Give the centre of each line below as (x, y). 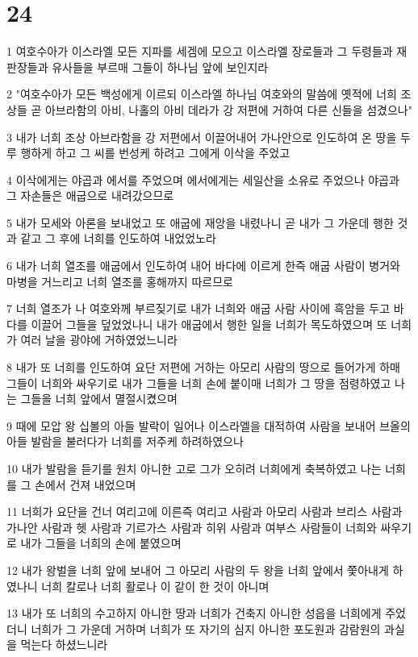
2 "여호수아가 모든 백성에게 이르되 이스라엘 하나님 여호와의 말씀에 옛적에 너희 (202, 94)
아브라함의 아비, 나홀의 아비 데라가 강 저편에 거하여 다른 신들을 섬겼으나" (228, 109)
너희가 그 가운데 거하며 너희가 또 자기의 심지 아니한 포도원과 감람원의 (206, 628)
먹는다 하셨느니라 (64, 645)
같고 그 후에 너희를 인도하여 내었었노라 (118, 238)
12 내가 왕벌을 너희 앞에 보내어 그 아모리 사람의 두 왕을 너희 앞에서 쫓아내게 (198, 570)
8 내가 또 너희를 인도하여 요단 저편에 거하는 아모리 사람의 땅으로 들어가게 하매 (203, 367)
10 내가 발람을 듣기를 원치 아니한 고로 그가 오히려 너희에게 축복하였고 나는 (194, 468)
